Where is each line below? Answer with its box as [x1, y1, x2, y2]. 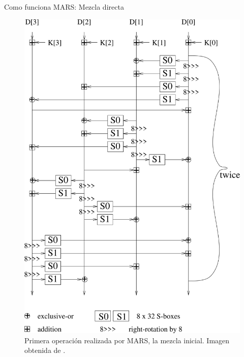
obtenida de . [24, 345, 66, 355]
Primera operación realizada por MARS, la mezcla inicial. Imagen [24, 335, 230, 345]
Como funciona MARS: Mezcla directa [4, 2, 124, 12]
